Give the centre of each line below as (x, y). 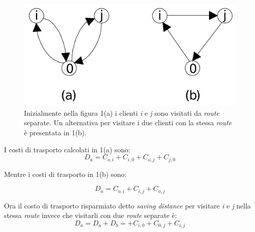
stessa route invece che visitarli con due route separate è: (90, 215)
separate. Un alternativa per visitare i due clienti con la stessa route (128, 123)
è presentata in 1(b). (55, 133)
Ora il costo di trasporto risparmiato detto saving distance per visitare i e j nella (127, 205)
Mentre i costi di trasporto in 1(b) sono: (65, 174)
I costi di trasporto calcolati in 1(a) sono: (67, 149)
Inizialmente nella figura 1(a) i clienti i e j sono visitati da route (122, 112)
